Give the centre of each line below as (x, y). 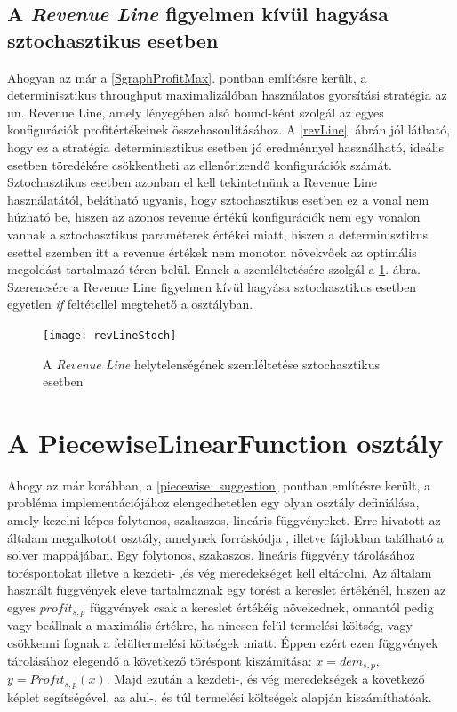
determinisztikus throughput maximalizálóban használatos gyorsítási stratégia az (227, 95)
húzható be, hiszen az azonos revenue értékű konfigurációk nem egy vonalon (214, 217)
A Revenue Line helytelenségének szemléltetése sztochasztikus (211, 364)
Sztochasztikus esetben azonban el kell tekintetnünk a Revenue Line (192, 182)
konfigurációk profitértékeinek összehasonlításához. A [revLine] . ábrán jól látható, (229, 129)
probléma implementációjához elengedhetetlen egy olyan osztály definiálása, (213, 502)
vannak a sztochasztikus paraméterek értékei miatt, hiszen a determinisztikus (218, 234)
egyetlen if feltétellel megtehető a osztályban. (130, 304)
